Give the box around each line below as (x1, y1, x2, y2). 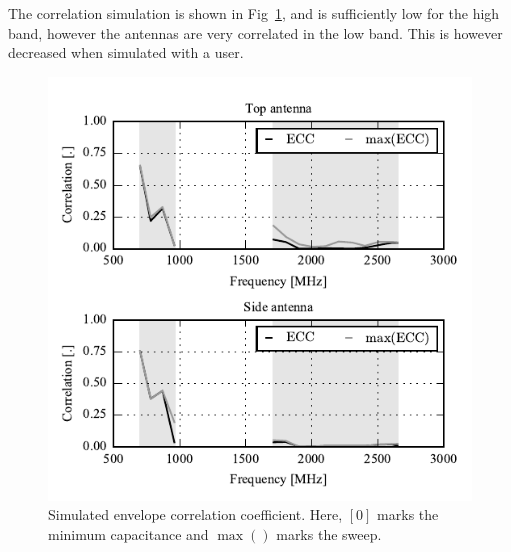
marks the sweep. (276, 523, 382, 544)
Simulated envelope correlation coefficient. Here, (48, 504, 343, 525)
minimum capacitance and (48, 523, 209, 544)
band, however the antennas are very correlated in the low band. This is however (8, 22, 503, 43)
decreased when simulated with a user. (8, 42, 244, 63)
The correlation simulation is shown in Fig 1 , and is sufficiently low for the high (8, 3, 500, 23)
